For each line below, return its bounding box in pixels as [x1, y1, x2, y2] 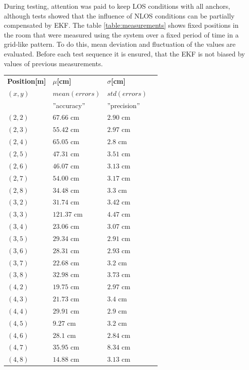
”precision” [107, 100, 140, 110]
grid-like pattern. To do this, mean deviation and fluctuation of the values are [4, 39, 236, 49]
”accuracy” [53, 100, 86, 110]
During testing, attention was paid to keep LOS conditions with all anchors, [4, 1, 231, 11]
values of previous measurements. [4, 58, 103, 68]
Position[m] [7, 75, 46, 86]
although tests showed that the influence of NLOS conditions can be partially [4, 10, 235, 20]
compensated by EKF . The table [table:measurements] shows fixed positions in [4, 20, 239, 30]
